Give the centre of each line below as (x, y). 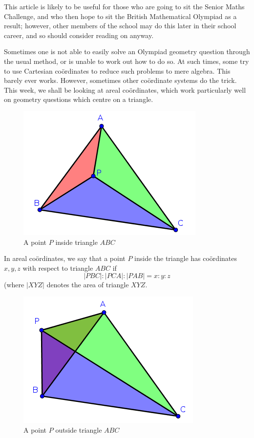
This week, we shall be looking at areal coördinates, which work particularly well (125, 90)
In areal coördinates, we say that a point (65, 258)
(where (14, 285)
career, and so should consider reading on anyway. (79, 35)
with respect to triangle (58, 268)
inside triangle (76, 242)
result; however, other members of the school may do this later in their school (120, 26)
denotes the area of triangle (88, 285)
